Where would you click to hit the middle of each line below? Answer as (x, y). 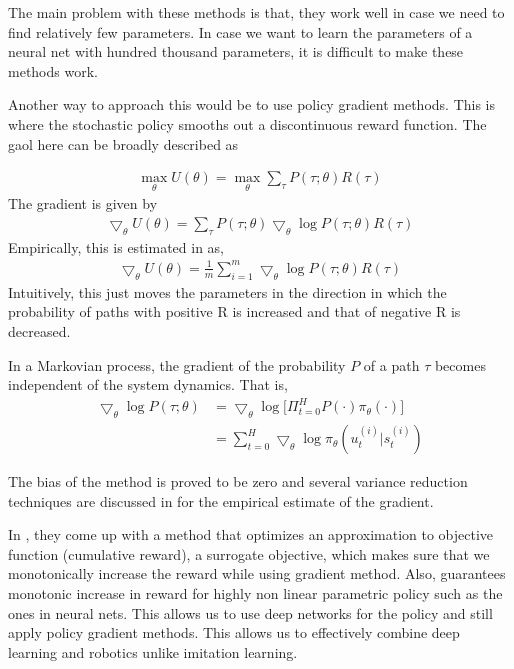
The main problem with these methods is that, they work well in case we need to (256, 12)
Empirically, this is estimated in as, (116, 246)
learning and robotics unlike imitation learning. (153, 651)
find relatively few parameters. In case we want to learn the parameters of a (240, 31)
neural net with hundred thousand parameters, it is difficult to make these (236, 51)
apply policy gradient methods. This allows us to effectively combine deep (234, 632)
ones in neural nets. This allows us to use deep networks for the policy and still (250, 612)
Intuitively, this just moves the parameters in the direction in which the (227, 291)
